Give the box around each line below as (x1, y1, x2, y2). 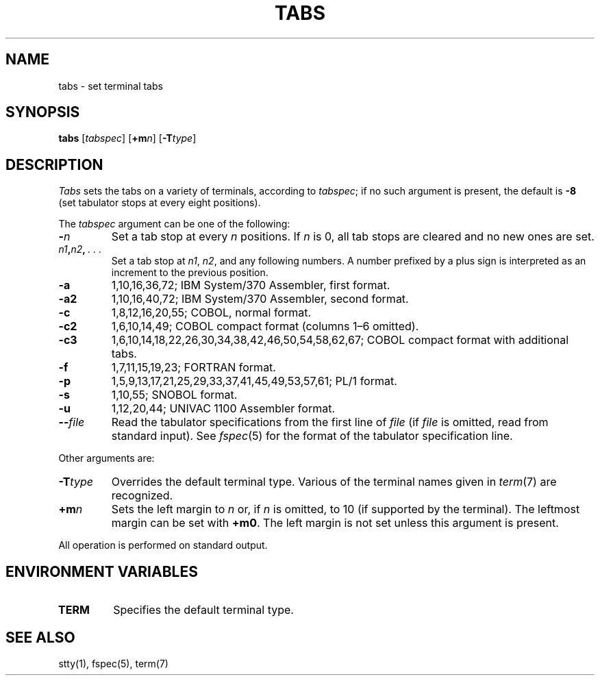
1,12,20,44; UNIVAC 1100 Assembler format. (111, 401, 335, 416)
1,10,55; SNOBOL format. (111, 388, 238, 402)
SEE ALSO (5, 628, 75, 646)
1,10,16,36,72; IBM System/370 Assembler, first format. (111, 278, 390, 293)
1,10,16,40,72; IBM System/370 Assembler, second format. (111, 292, 409, 306)
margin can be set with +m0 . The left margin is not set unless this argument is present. (111, 516, 559, 530)
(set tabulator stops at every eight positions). (58, 197, 261, 209)
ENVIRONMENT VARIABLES (5, 562, 198, 580)
